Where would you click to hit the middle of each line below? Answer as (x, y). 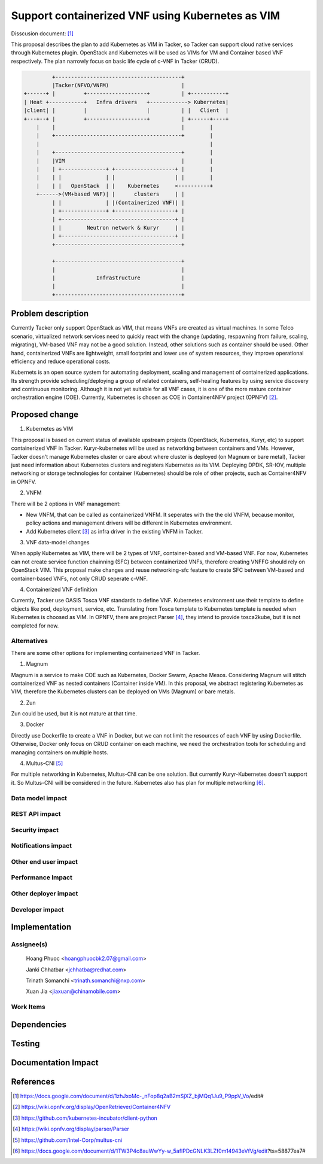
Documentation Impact (55, 1063)
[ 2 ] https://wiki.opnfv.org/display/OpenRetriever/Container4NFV (92, 1107)
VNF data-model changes (58, 543)
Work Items (28, 1007)
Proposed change (45, 415)
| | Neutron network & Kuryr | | (118, 228)
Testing (25, 1043)
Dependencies (39, 1024)
